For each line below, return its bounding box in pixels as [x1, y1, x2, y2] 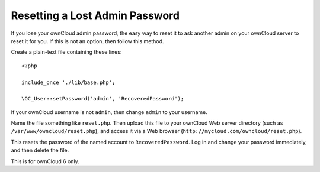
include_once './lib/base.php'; [21, 79, 116, 86]
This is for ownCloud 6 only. [11, 157, 79, 165]
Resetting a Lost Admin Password [11, 9, 180, 22]
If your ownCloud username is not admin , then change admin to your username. [11, 108, 207, 115]
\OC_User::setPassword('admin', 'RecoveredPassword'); [21, 95, 184, 102]
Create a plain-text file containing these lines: [11, 48, 122, 56]
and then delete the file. [11, 147, 69, 154]
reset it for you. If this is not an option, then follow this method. [11, 37, 164, 44]
